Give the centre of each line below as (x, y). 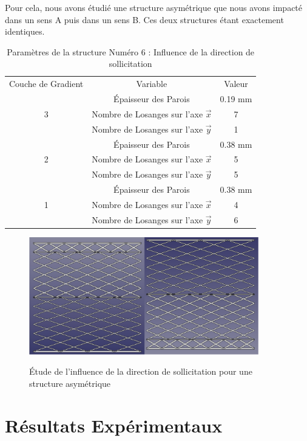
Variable (152, 84)
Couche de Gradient (46, 84)
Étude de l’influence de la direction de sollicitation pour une (141, 371)
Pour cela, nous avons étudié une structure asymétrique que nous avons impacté (154, 7)
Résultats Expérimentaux (114, 425)
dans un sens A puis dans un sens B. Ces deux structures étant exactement (144, 19)
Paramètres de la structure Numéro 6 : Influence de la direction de (131, 51)
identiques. (25, 31)
